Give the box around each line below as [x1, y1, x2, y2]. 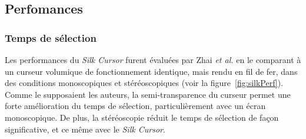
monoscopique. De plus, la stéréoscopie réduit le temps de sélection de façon [5, 111, 279, 123]
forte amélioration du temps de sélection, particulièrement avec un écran [5, 100, 266, 112]
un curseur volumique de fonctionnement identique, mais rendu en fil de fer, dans [5, 65, 298, 77]
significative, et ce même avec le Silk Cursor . [5, 123, 165, 135]
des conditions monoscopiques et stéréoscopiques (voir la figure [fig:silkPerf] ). [5, 77, 284, 89]
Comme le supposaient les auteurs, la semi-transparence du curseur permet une [5, 88, 291, 100]
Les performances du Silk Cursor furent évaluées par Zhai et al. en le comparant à [5, 54, 301, 65]
